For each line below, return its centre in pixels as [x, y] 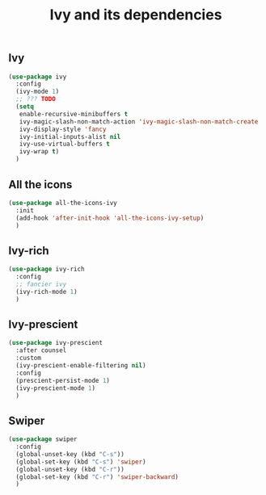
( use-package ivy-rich [46, 269]
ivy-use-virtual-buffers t [65, 144]
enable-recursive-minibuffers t [74, 114]
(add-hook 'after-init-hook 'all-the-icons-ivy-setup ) [110, 218]
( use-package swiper [43, 439]
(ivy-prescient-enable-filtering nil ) [81, 366]
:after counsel [41, 350]
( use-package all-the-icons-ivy [63, 203]
